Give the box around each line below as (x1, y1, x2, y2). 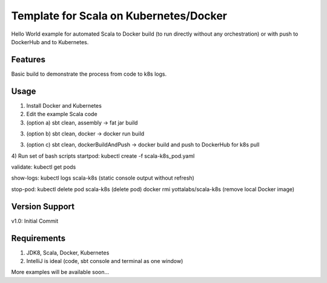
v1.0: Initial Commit (11, 217, 59, 224)
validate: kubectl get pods (11, 163, 76, 171)
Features (11, 54, 45, 65)
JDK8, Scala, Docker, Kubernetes (26, 249, 110, 256)
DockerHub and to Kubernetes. (11, 38, 89, 45)
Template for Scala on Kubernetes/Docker (11, 9, 227, 22)
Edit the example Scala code (26, 111, 97, 118)
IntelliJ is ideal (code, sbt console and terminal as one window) (26, 258, 183, 265)
